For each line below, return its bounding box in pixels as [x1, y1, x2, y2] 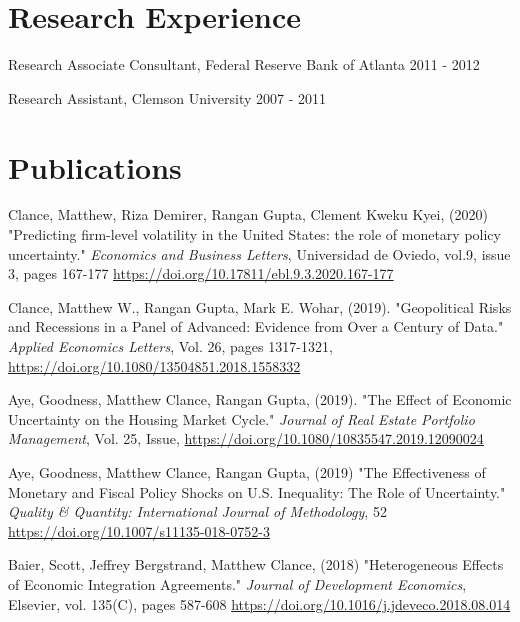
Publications [8, 146, 182, 187]
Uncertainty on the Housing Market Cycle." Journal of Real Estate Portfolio [8, 408, 475, 429]
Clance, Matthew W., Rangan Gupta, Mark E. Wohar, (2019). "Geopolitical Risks [8, 296, 512, 317]
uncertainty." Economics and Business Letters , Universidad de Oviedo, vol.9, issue [8, 243, 511, 264]
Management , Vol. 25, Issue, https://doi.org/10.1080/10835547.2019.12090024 [8, 428, 484, 449]
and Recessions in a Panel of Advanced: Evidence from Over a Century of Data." [8, 316, 504, 337]
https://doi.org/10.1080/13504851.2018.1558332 [8, 355, 301, 376]
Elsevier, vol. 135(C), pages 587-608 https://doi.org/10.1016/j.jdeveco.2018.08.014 [8, 593, 511, 614]
